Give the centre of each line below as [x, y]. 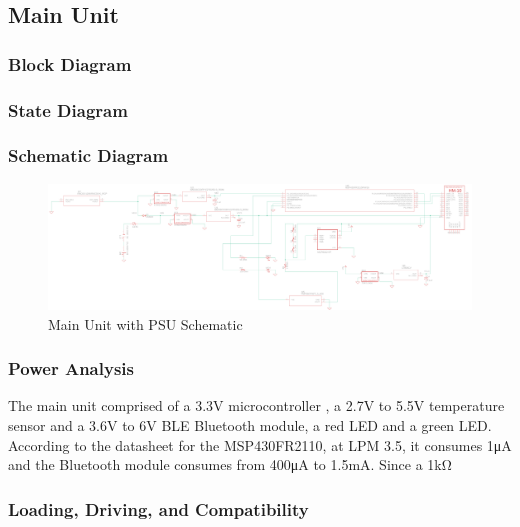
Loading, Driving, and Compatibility [158, 508]
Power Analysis [71, 368]
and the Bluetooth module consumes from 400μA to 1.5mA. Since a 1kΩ [230, 464]
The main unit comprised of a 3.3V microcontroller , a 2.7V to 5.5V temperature [256, 405]
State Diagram [68, 109]
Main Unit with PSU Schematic [145, 323]
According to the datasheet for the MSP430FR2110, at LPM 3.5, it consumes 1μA [260, 444]
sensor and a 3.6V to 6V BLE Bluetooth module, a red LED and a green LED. [250, 424]
